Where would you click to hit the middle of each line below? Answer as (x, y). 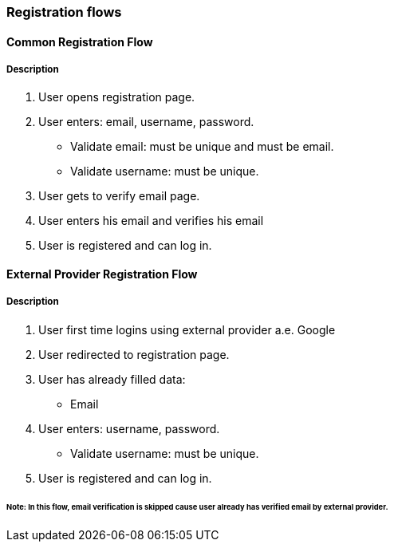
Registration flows (64, 12)
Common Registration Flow (80, 41)
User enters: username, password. (129, 428)
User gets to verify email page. (119, 196)
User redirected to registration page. (134, 354)
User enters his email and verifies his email (151, 221)
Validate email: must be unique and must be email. (202, 147)
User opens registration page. (117, 97)
